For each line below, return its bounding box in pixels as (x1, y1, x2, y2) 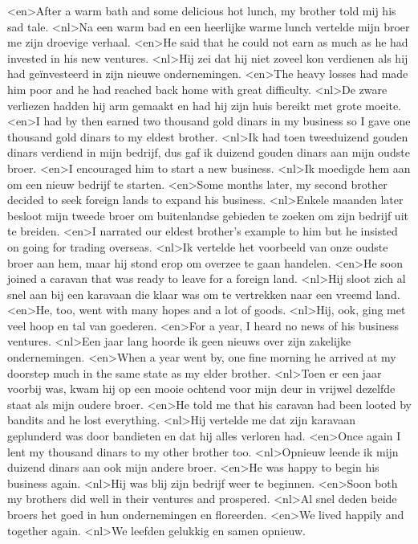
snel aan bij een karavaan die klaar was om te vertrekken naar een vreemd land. (7, 285, 400, 302)
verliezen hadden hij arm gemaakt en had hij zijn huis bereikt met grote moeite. (7, 96, 402, 113)
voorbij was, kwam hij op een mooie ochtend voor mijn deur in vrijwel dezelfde (7, 380, 396, 397)
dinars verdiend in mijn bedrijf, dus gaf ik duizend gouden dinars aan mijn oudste (7, 144, 410, 161)
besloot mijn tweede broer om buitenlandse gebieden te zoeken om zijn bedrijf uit (7, 207, 408, 223)
